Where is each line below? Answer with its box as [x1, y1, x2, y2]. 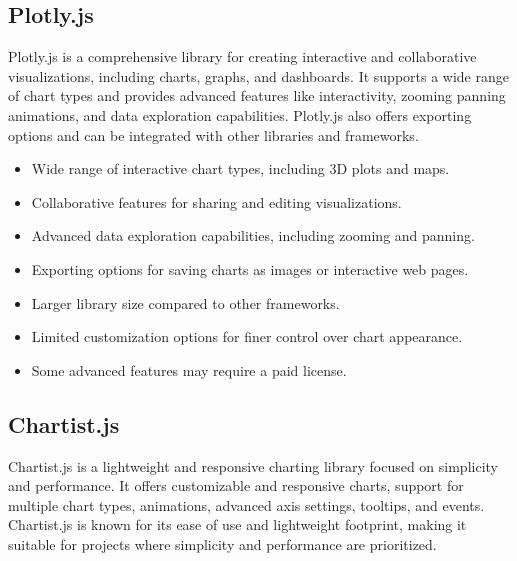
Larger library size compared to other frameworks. [31, 292, 340, 313]
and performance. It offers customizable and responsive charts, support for [8, 475, 464, 496]
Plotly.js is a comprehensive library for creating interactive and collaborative [8, 46, 477, 67]
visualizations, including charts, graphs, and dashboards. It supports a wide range [8, 65, 509, 86]
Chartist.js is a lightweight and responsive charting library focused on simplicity [8, 455, 498, 476]
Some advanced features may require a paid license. [31, 359, 347, 380]
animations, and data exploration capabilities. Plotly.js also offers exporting [8, 104, 472, 125]
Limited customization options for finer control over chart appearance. [31, 326, 463, 347]
